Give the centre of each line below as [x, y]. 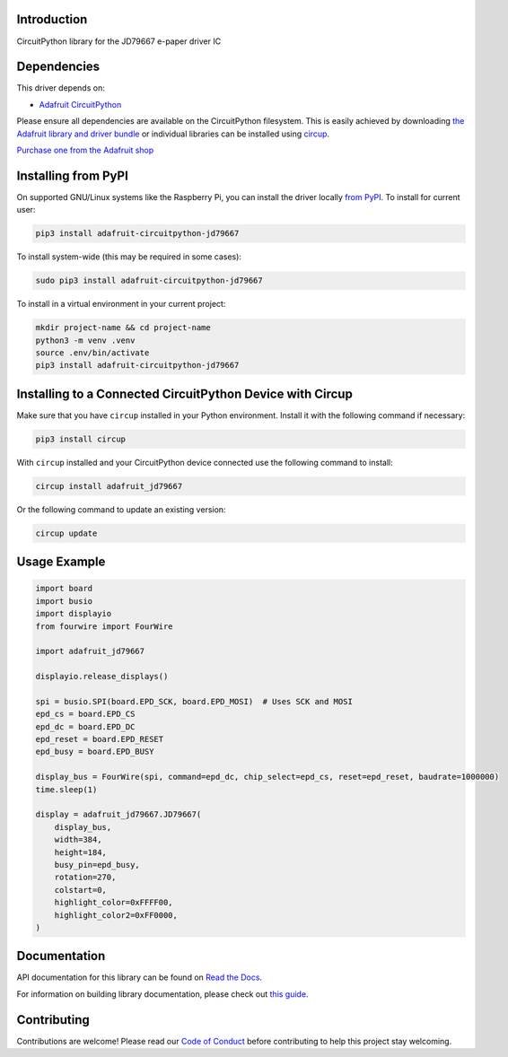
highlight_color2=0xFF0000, [116, 915]
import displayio [74, 614]
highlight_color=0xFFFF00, [114, 903]
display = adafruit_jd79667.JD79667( [118, 815]
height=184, [81, 852]
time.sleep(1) [66, 789]
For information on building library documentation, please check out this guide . [162, 994]
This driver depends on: [61, 88]
